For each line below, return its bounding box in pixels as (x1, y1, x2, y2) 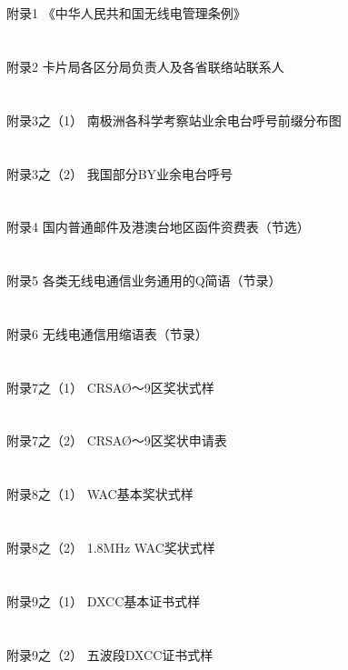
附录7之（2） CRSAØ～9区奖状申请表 (6, 431, 227, 450)
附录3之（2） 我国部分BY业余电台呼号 (6, 164, 234, 183)
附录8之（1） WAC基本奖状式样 (6, 485, 194, 504)
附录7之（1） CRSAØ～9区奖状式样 (6, 377, 214, 396)
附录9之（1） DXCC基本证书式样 (6, 591, 201, 610)
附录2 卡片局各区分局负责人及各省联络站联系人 (6, 56, 284, 75)
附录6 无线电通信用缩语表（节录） (6, 324, 208, 343)
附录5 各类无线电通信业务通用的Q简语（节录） (6, 271, 282, 290)
